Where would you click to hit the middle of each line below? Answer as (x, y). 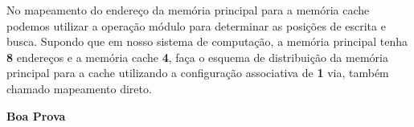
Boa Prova (36, 115)
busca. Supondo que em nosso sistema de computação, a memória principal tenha (207, 41)
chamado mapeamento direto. (79, 88)
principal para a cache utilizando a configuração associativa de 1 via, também (198, 73)
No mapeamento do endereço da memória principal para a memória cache (188, 10)
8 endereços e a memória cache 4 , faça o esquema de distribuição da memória (197, 57)
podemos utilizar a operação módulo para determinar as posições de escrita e (196, 25)
